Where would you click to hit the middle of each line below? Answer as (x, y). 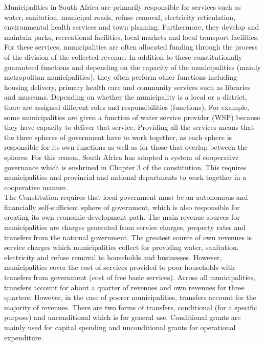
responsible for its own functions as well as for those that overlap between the (126, 147)
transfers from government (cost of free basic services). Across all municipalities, (130, 277)
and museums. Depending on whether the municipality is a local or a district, (126, 97)
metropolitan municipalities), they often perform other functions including (120, 77)
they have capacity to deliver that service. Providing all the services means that (129, 127)
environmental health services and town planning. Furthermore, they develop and (132, 27)
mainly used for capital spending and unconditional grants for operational (120, 327)
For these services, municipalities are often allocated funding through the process (131, 47)
